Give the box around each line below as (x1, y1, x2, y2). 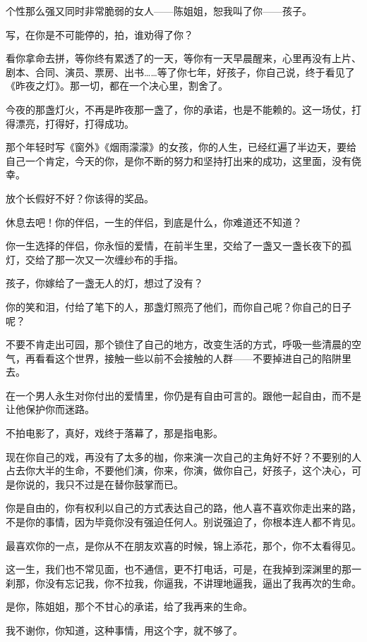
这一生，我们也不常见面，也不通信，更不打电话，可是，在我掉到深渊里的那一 (6, 562, 361, 576)
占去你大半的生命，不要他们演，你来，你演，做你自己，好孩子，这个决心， (6, 463, 351, 478)
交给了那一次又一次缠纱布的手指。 (25, 252, 183, 266)
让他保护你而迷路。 (6, 402, 95, 416)
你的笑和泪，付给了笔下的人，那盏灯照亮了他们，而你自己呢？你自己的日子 (6, 299, 351, 314)
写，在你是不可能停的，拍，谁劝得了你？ (6, 27, 193, 42)
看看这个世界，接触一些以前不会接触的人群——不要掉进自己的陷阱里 (35, 350, 351, 365)
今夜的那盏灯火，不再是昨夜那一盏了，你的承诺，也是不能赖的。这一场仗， (6, 101, 351, 116)
